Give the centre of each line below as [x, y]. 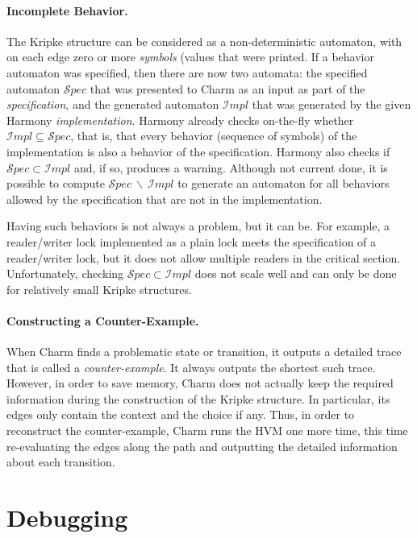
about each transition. [61, 462]
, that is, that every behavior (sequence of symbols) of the [214, 136]
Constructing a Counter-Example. [103, 320]
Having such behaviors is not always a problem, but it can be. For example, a [198, 226]
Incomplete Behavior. [67, 10]
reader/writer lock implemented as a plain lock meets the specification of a [192, 241]
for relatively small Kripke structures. [99, 289]
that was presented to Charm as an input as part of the [227, 88]
